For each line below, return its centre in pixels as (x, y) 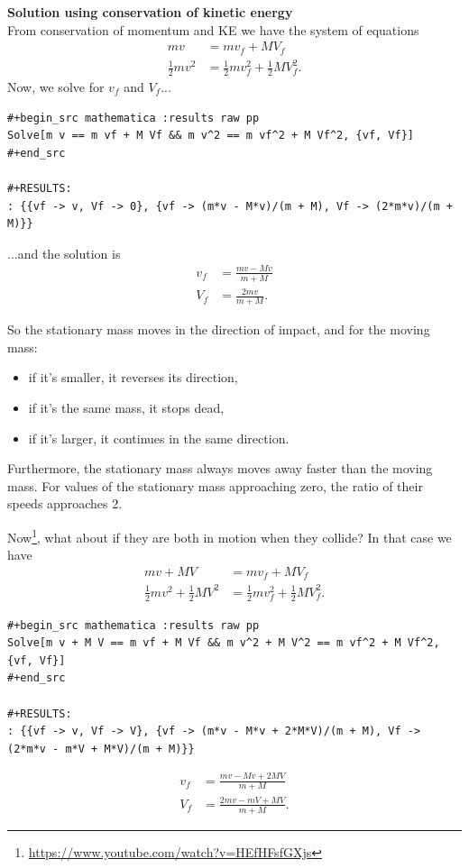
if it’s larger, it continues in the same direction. (159, 438)
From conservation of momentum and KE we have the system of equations (213, 29)
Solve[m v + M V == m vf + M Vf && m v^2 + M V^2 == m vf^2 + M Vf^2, (224, 643)
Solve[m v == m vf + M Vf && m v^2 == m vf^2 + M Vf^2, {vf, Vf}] (211, 136)
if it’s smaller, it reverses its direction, (133, 377)
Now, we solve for (56, 87)
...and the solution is (64, 253)
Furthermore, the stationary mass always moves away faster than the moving (220, 468)
